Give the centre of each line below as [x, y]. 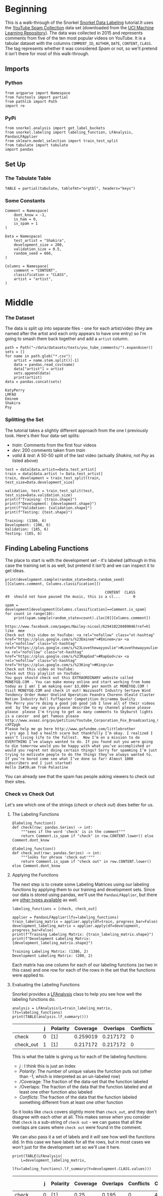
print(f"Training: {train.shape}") [41, 499]
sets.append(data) [32, 373]
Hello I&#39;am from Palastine [37, 767]
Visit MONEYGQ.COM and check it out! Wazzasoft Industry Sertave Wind [78, 690]
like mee [15, 631]
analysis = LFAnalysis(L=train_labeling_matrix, [62, 1008]
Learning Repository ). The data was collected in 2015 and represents [74, 33]
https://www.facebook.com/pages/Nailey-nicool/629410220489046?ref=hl [78, 626]
